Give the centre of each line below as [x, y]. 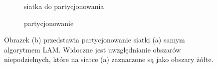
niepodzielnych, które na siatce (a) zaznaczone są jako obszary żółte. [109, 59]
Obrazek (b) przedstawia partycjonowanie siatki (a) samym [95, 40]
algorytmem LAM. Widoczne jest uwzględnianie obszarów [93, 49]
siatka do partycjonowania [64, 6]
